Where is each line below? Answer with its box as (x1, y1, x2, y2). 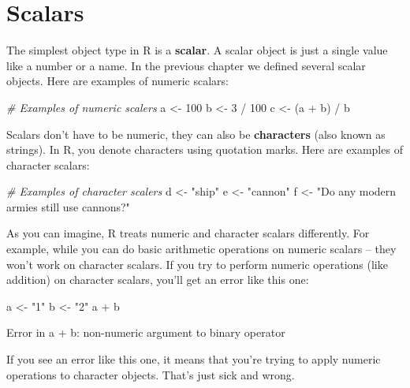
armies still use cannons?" (6, 198, 130, 215)
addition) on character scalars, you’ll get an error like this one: (6, 271, 309, 288)
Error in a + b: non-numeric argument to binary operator (6, 324, 285, 341)
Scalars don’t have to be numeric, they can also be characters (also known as (6, 125, 386, 142)
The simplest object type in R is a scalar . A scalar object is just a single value (6, 42, 388, 58)
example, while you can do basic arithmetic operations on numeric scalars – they (6, 241, 397, 257)
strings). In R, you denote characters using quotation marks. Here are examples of (6, 141, 403, 158)
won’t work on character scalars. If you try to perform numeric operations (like (6, 256, 388, 272)
